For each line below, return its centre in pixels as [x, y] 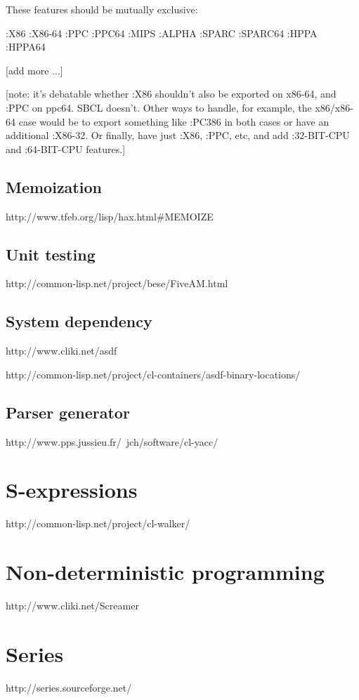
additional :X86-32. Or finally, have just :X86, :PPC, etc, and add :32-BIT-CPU [178, 135]
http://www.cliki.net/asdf [61, 351]
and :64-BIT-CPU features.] [66, 148]
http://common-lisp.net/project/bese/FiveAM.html [117, 283]
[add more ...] [34, 70]
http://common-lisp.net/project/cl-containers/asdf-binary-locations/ [153, 374]
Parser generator [68, 412]
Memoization [54, 186]
